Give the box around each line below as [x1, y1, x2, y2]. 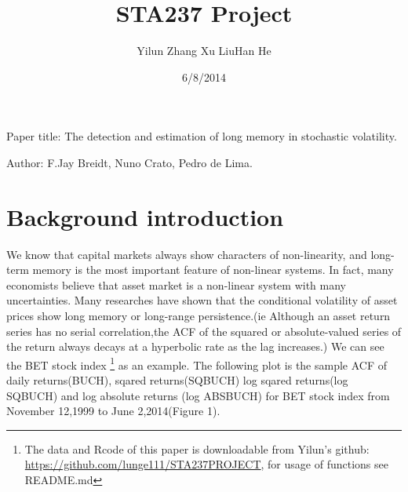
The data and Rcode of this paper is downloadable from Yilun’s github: [24, 440, 370, 457]
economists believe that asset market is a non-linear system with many [6, 276, 346, 293]
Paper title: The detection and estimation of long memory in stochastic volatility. [6, 128, 397, 144]
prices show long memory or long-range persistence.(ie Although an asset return [6, 308, 391, 323]
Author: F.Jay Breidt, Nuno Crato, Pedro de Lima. [6, 154, 253, 170]
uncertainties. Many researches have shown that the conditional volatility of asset [6, 292, 398, 308]
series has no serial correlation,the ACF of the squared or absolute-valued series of [6, 323, 402, 339]
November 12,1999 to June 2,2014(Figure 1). [6, 403, 220, 419]
